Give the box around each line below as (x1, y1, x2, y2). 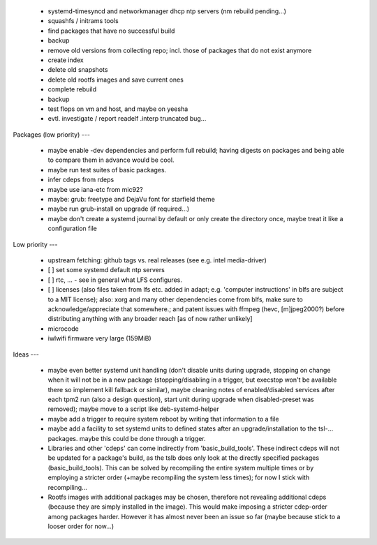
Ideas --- (13, 350, 40, 359)
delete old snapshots (47, 66, 108, 74)
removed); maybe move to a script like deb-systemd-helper (47, 405, 219, 413)
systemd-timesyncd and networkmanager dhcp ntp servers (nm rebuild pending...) (47, 7, 286, 15)
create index (47, 56, 84, 64)
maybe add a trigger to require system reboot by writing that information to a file (47, 415, 279, 423)
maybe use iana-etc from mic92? (47, 185, 143, 193)
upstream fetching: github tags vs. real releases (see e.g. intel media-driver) (47, 255, 267, 264)
